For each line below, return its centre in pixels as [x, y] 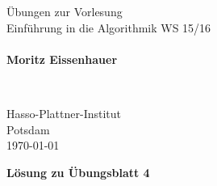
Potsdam [28, 129]
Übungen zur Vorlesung [65, 11]
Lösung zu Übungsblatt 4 [78, 172]
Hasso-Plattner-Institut [64, 113]
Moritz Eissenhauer [62, 59]
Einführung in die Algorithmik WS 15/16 [109, 27]
